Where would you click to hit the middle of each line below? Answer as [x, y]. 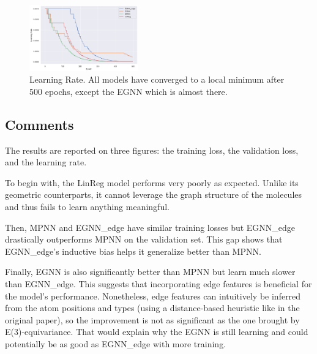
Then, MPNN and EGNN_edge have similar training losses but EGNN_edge [150, 227]
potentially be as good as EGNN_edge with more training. [116, 343]
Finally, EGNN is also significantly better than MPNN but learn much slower [150, 272]
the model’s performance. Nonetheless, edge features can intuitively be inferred [153, 296]
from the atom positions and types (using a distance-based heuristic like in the [152, 308]
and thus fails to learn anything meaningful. [87, 207]
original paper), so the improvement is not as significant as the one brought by [152, 319]
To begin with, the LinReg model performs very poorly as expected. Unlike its [152, 182]
